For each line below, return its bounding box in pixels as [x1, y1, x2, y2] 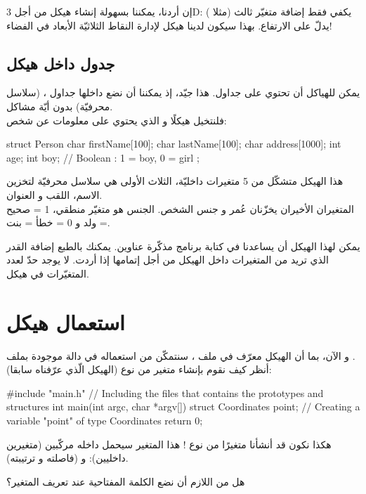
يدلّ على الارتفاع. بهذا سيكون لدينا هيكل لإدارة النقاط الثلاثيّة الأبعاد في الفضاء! [6, 18, 332, 32]
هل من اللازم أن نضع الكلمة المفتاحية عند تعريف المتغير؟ [6, 474, 245, 488]
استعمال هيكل [6, 307, 125, 336]
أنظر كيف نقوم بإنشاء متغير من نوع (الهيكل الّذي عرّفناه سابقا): [6, 362, 272, 377]
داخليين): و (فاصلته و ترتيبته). [6, 450, 129, 465]
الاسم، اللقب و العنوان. [6, 187, 103, 202]
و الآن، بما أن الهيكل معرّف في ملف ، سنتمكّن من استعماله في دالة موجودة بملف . [6, 348, 355, 363]
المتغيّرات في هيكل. [6, 266, 89, 280]
